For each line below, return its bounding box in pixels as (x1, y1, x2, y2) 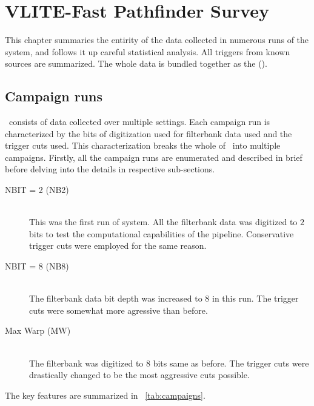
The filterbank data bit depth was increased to (29, 292, 202, 305)
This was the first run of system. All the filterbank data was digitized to (29, 215, 298, 228)
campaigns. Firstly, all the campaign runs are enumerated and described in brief (5, 151, 302, 163)
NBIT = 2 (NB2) (5, 183, 69, 196)
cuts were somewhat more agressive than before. (29, 303, 208, 316)
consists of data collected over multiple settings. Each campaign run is (8, 115, 270, 128)
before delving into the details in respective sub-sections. (5, 163, 215, 175)
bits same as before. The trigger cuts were (153, 356, 309, 369)
